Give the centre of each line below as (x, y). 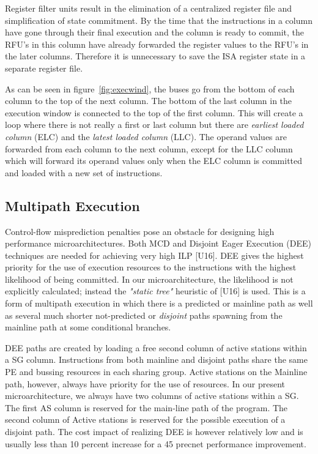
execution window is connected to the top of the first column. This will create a (154, 112)
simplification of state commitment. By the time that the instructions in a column (159, 20)
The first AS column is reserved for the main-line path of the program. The (146, 407)
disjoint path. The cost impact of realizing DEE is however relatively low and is (154, 432)
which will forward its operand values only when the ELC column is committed (154, 161)
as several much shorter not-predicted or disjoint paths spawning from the (144, 315)
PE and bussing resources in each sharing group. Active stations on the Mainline (156, 372)
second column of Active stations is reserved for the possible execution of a (145, 419)
